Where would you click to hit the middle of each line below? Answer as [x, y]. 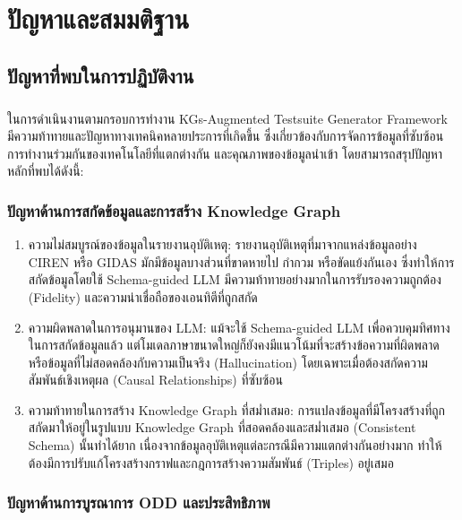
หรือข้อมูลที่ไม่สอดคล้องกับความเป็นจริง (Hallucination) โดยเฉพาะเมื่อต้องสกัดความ [228, 362]
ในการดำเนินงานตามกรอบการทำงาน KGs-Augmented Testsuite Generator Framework [227, 118]
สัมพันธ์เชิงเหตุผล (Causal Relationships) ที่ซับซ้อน [155, 380]
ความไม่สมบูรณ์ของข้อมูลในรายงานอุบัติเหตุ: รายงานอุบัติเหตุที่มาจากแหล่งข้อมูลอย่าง [222, 244]
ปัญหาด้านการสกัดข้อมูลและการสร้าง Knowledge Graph [174, 210]
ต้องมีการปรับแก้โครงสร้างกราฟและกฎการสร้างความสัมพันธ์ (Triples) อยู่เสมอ [211, 462]
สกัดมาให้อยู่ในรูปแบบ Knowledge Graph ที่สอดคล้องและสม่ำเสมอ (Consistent [222, 427]
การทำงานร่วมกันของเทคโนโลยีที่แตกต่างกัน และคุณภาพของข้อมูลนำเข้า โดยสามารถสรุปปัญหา [225, 153]
